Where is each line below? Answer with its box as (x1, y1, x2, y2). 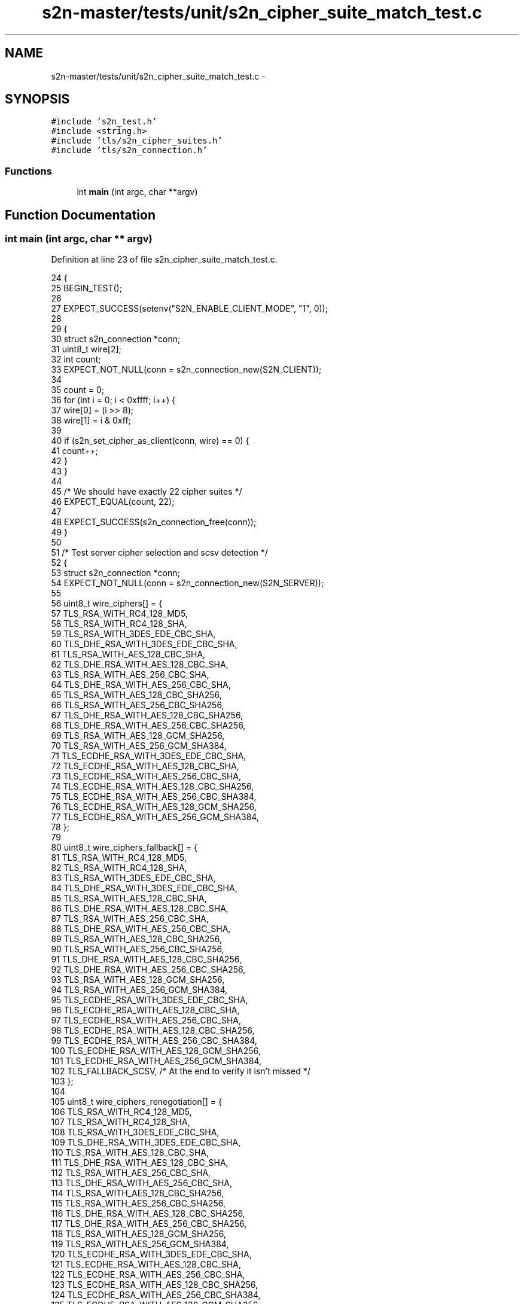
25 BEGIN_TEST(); (51, 283, 122, 294)
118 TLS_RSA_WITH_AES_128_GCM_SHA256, (51, 1229, 227, 1239)
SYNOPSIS (5, 92, 70, 107)
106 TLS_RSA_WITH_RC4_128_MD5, (51, 1107, 192, 1117)
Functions (5, 164, 52, 177)
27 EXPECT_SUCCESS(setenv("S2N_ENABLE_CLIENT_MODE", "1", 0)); (51, 303, 328, 314)
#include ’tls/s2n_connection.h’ (51, 145, 208, 156)
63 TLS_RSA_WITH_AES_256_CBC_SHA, (51, 669, 209, 680)
